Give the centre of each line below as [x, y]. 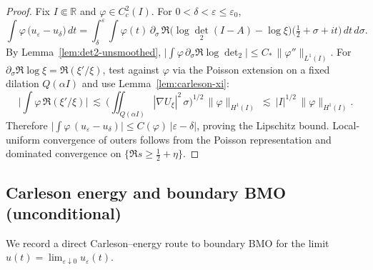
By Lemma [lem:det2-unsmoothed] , [84, 51]
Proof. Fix [28, 11]
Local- [346, 125]
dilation [23, 83]
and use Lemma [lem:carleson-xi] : [155, 83]
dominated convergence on [64, 153]
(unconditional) [64, 213]
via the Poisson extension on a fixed [251, 69]
